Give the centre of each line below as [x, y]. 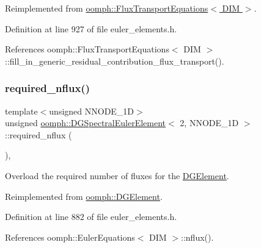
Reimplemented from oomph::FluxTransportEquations [107, 8]
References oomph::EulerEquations [70, 237]
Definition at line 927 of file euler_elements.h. [91, 28]
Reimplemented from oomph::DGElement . [84, 196]
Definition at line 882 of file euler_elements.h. [91, 217]
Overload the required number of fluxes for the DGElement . [117, 175]
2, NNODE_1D [209, 123]
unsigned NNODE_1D [92, 111]
